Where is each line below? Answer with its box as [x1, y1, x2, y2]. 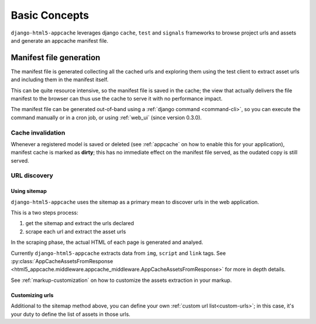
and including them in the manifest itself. [11, 76, 109, 83]
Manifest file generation [11, 53, 101, 63]
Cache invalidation [11, 129, 66, 137]
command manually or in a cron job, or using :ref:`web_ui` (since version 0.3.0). [11, 114, 202, 121]
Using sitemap [11, 188, 47, 195]
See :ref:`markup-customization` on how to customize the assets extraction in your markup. [11, 277, 232, 284]
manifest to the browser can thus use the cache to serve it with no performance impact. [11, 95, 222, 102]
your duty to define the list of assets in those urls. [11, 311, 131, 318]
